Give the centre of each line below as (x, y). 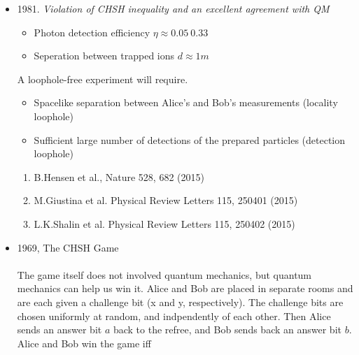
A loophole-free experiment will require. (103, 79)
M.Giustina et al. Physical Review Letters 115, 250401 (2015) (166, 200)
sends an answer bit (59, 329)
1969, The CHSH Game (68, 247)
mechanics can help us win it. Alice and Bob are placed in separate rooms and (185, 288)
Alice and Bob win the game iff (84, 343)
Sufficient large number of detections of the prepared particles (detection (190, 139)
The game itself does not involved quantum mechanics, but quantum (164, 274)
